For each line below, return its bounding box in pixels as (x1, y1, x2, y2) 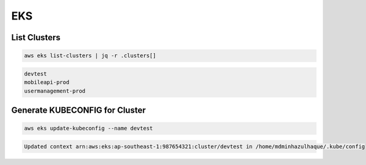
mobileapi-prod (24, 79, 70, 86)
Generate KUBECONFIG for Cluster (11, 105, 146, 115)
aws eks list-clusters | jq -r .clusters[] (24, 52, 157, 59)
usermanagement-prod (24, 87, 85, 94)
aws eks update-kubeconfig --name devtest (24, 125, 153, 132)
